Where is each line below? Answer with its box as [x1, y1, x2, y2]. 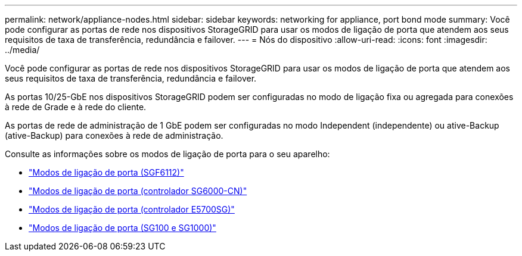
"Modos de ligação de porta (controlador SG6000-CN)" [29, 186, 247, 196]
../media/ [5, 45, 40, 55]
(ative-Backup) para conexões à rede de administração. [5, 130, 223, 141]
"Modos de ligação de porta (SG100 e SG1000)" [29, 223, 216, 233]
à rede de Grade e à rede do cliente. [5, 102, 147, 112]
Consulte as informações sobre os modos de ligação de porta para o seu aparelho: [5, 149, 330, 159]
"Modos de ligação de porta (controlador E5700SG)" [29, 204, 235, 214]
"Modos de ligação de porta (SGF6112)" [29, 167, 184, 177]
